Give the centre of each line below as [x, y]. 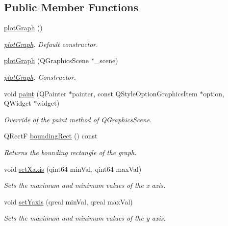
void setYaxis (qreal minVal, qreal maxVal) [68, 201]
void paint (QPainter [35, 93]
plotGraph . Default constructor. [51, 44]
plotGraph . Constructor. [40, 77]
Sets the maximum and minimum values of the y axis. [85, 218]
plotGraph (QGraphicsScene [47, 60]
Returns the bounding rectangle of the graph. [70, 152]
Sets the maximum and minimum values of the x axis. [85, 185]
